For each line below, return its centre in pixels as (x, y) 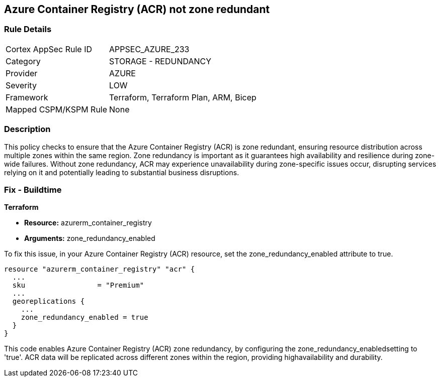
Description (27, 129)
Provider (22, 73)
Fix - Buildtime (33, 189)
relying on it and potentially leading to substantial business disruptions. (122, 172)
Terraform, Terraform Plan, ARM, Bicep (183, 97)
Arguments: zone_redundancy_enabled (90, 238)
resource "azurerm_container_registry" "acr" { (100, 269)
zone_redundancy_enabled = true (84, 317)
